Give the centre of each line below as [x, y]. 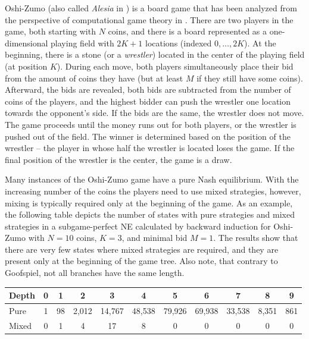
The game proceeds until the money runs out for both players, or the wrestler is [151, 124]
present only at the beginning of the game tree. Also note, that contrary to [141, 261]
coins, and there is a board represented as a [187, 31]
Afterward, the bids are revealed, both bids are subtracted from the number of [148, 90]
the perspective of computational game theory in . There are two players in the [149, 19]
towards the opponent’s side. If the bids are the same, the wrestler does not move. [154, 113]
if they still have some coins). [250, 78]
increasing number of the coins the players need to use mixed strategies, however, [153, 191]
